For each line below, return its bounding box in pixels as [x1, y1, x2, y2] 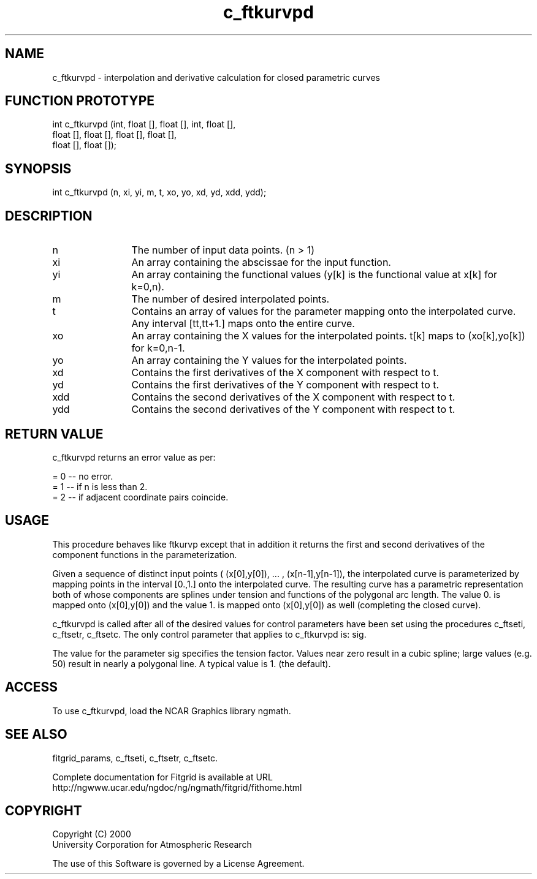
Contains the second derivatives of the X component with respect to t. [131, 391, 455, 404]
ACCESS [5, 679, 58, 695]
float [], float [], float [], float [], [52, 129, 177, 140]
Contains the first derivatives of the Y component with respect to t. [131, 379, 440, 391]
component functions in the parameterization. [52, 549, 237, 560]
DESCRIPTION [5, 208, 93, 224]
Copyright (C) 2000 [52, 829, 131, 840]
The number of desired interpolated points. [131, 293, 330, 306]
